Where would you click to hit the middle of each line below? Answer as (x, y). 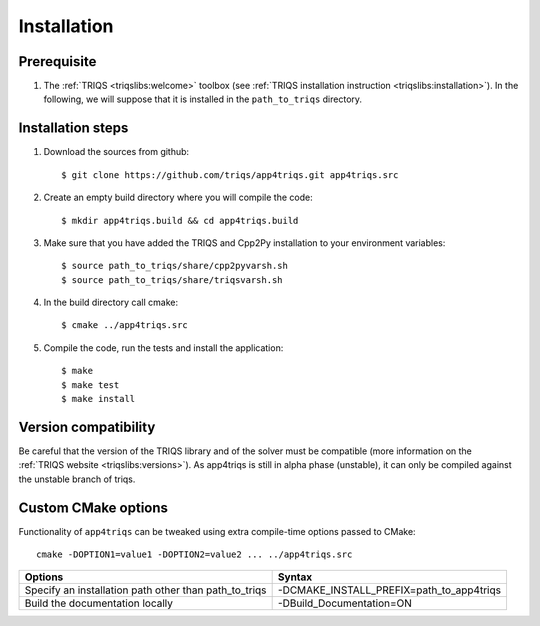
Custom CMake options (93, 507)
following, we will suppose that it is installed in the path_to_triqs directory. (203, 99)
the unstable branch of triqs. (77, 479)
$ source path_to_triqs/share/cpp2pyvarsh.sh (175, 266)
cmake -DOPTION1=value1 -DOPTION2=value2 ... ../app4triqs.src (194, 554)
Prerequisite (57, 61)
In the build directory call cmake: (111, 302)
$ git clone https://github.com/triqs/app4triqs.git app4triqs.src (230, 174)
